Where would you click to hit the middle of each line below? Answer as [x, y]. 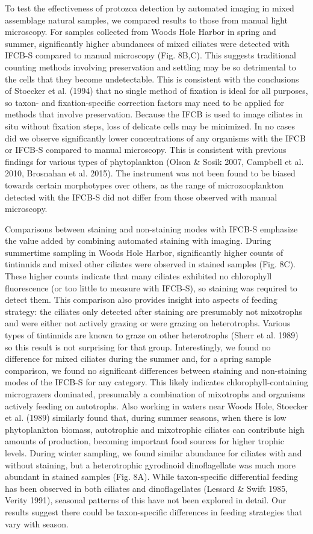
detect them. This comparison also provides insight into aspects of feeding [141, 300]
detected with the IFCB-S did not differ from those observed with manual [141, 197]
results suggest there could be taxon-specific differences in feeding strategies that [154, 511]
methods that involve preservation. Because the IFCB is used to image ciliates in [154, 114]
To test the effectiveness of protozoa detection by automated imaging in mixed [150, 8]
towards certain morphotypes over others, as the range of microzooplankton [144, 185]
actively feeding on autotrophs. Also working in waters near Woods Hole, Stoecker [156, 405]
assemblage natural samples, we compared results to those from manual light [147, 20]
